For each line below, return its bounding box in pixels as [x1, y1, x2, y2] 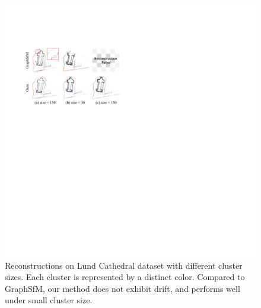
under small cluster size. [5, 294, 93, 306]
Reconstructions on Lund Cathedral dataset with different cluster [5, 259, 243, 271]
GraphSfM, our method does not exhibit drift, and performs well [5, 282, 240, 294]
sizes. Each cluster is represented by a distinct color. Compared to [5, 271, 245, 283]
